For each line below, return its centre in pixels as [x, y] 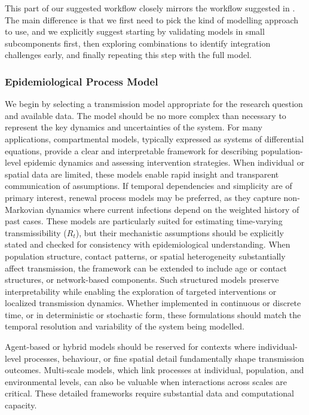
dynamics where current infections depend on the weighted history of [173, 209]
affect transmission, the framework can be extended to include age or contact [146, 268]
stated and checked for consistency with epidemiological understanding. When [148, 244]
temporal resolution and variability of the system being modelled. [125, 326]
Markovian [25, 209]
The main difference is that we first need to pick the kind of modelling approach [152, 19]
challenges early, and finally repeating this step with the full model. [128, 55]
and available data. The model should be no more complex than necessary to [146, 115]
